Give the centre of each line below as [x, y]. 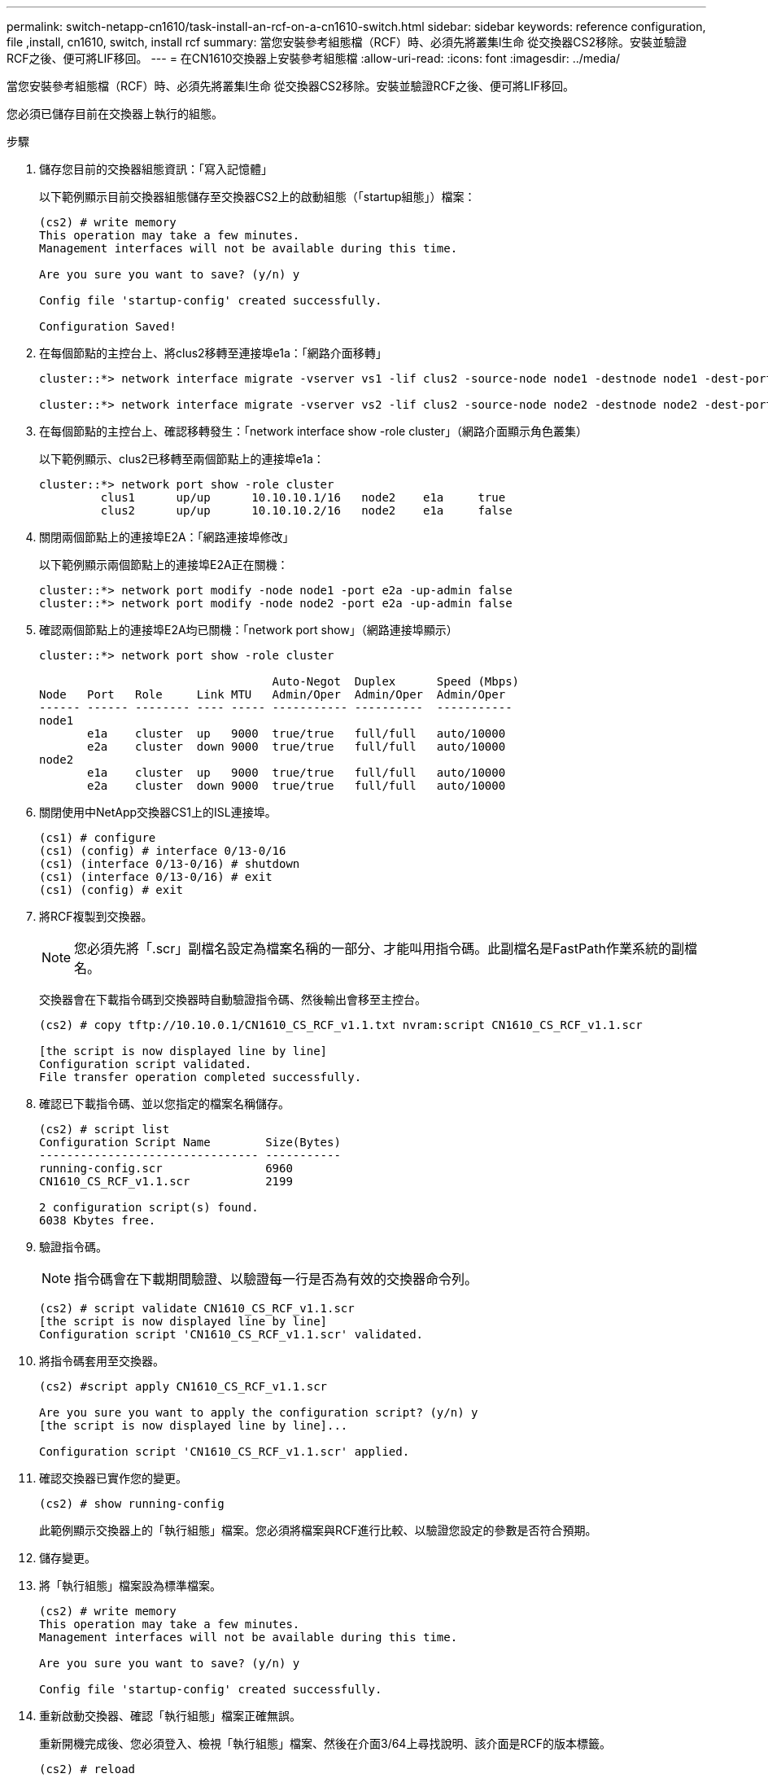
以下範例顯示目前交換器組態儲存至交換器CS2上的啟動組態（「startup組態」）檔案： [257, 197]
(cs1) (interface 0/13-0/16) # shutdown [170, 864]
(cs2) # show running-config [132, 1504]
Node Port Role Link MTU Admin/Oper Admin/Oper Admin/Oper [273, 694]
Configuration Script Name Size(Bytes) [190, 1142]
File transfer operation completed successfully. [201, 1077]
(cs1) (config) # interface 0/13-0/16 [163, 851]
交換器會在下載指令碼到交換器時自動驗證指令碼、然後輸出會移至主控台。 [233, 999]
